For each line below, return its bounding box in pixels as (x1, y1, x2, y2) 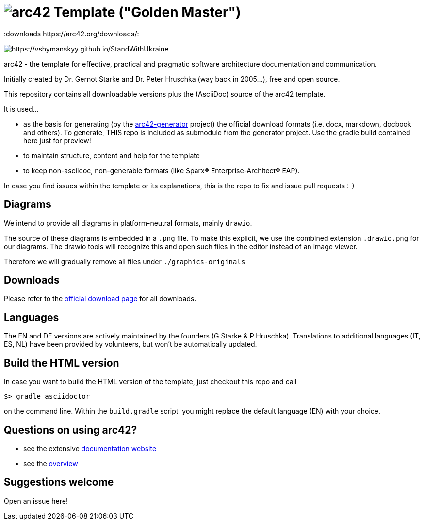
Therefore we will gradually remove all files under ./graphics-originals (4, 257, 245, 266)
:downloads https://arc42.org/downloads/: (4, 29, 139, 38)
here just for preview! (23, 136, 91, 145)
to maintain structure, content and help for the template (23, 151, 200, 160)
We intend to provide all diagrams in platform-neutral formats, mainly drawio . (4, 219, 252, 227)
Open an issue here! (4, 496, 68, 505)
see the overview (23, 459, 78, 468)
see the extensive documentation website (23, 444, 157, 453)
